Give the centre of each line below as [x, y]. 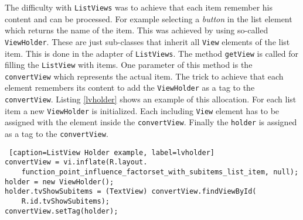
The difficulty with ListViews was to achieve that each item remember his [139, 7]
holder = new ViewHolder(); [59, 182]
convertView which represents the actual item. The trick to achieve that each [144, 76]
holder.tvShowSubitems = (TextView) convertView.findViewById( [131, 192]
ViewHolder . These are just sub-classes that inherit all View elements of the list [147, 41]
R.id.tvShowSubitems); [65, 202]
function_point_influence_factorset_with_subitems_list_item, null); [160, 172]
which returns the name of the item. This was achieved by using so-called [137, 30]
